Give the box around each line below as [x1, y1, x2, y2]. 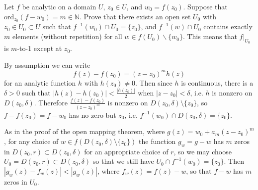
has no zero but [69, 109, 116, 120]
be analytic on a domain [22, 1, 96, 11]
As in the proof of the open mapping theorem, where [4, 126, 165, 137]
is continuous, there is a [181, 77, 254, 88]
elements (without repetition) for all [12, 31, 122, 42]
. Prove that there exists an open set [80, 11, 191, 21]
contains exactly [203, 21, 253, 32]
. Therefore [34, 97, 68, 107]
